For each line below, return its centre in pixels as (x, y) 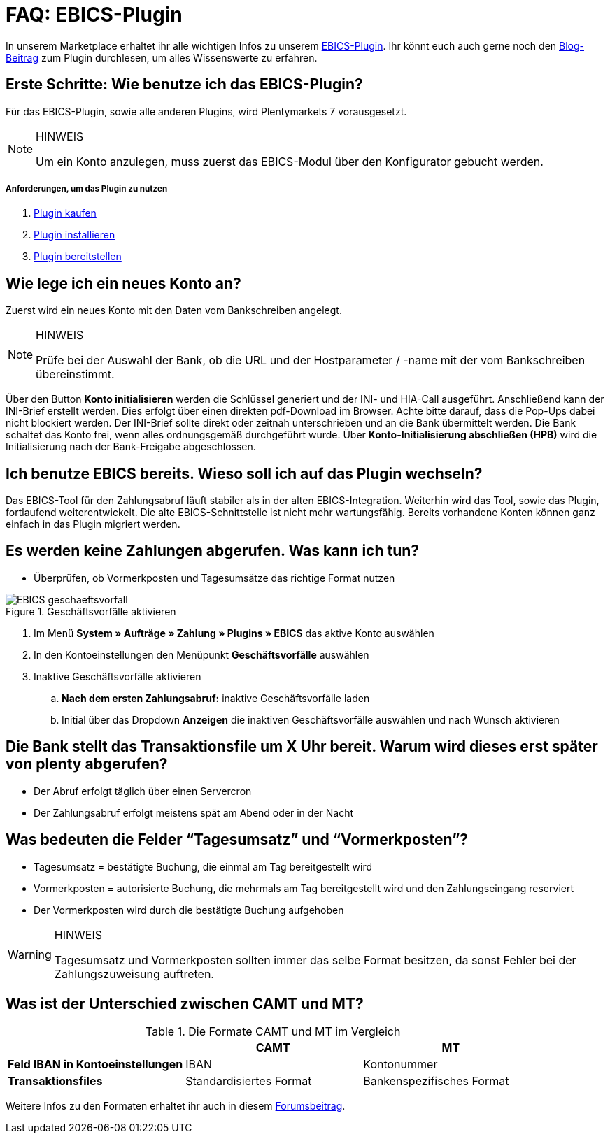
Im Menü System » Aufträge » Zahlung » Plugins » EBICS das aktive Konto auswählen (234, 633)
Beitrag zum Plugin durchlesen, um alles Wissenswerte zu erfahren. (162, 57)
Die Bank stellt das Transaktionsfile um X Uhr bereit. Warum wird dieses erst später (302, 747)
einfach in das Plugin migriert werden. (93, 524)
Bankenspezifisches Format (436, 1081)
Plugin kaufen (65, 213)
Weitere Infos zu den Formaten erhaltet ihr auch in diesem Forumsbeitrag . (176, 1106)
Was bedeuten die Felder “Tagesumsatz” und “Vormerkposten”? (237, 840)
